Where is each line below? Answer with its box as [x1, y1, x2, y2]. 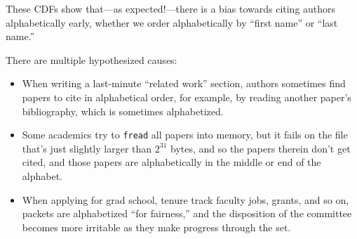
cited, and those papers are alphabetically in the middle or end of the [22, 155, 321, 169]
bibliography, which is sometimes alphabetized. [22, 103, 224, 118]
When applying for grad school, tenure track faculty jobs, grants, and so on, [22, 192, 349, 207]
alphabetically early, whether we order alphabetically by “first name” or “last [6, 15, 338, 30]
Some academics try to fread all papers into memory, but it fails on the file [22, 127, 348, 142]
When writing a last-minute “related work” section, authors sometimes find [22, 76, 346, 91]
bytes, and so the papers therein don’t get [170, 141, 351, 155]
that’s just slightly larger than [22, 141, 152, 155]
